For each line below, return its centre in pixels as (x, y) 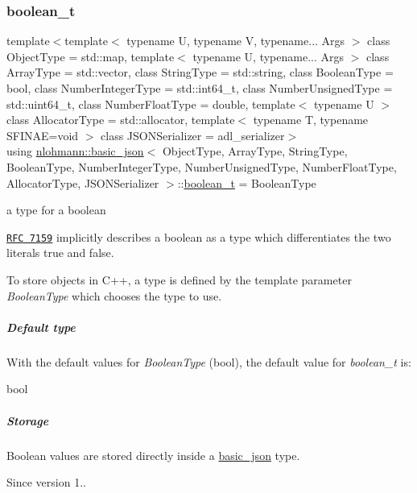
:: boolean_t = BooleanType (247, 182)
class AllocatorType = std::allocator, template (121, 120)
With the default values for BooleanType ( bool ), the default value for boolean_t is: (209, 361)
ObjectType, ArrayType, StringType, (255, 151)
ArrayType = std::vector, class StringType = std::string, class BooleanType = (200, 72)
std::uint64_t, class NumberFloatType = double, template (151, 104)
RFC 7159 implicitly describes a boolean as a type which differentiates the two (199, 236)
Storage (28, 420)
